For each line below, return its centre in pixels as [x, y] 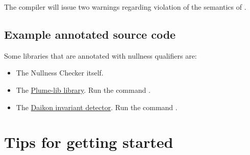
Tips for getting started [89, 142]
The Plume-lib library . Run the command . [83, 89]
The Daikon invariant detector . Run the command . [97, 107]
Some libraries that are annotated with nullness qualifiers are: [101, 55]
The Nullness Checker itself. [60, 73]
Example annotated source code [90, 34]
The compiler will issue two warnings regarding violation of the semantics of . [125, 7]
